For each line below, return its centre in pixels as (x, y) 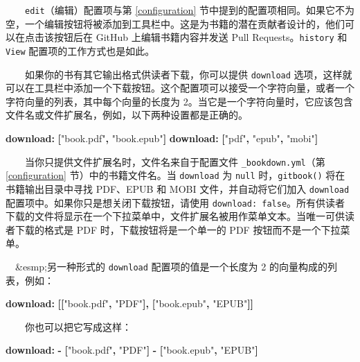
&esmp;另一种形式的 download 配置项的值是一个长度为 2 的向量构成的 (171, 266)
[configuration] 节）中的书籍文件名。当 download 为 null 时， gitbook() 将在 (175, 175)
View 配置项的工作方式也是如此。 (80, 50)
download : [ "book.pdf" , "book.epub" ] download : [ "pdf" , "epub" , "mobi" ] (162, 138)
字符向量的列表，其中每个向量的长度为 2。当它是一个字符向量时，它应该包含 (179, 101)
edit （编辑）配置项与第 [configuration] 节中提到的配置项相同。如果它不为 (190, 10)
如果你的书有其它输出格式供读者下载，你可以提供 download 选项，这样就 (189, 74)
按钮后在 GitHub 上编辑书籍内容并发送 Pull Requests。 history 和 (200, 37)
